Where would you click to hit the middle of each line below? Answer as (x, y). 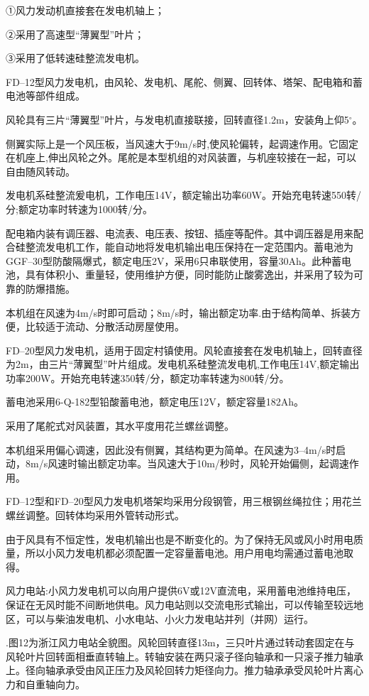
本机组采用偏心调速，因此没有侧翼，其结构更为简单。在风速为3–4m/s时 (171, 449)
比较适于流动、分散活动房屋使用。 (105, 326)
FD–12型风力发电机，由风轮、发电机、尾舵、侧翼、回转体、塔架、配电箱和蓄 (184, 81)
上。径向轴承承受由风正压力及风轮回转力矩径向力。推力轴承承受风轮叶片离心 (184, 670)
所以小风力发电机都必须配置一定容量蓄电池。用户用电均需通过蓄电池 (184, 553)
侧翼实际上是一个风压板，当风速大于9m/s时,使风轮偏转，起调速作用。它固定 (182, 143)
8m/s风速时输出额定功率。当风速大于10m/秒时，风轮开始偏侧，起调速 (187, 463)
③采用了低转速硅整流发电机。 (75, 58)
